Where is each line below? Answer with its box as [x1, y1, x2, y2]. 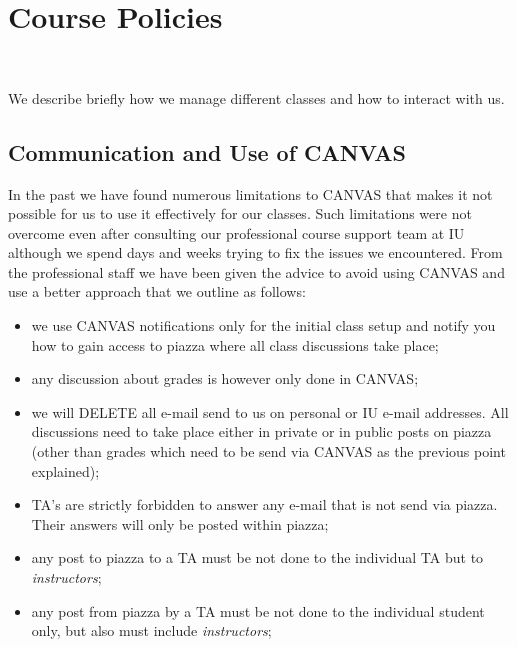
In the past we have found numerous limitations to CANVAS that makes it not [8, 183, 493, 204]
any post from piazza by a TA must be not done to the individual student [31, 600, 485, 621]
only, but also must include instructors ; [31, 620, 272, 641]
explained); [31, 460, 100, 481]
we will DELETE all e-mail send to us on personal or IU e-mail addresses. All [31, 401, 509, 422]
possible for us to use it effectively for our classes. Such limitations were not [8, 203, 472, 224]
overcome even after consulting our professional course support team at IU [8, 222, 465, 243]
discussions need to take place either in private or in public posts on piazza [31, 421, 492, 442]
